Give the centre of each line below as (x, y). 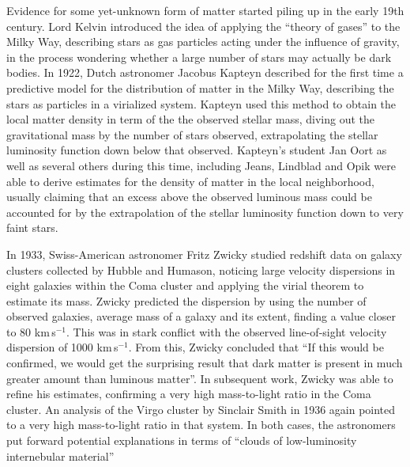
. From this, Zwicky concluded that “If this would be (256, 347)
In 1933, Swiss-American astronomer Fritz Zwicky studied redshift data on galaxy (204, 254)
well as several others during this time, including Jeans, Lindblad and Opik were (201, 165)
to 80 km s (31, 331)
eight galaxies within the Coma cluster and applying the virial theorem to (185, 285)
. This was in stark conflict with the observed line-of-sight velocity (227, 331)
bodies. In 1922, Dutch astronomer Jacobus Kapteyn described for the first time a (205, 72)
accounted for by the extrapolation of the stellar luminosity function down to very (205, 212)
